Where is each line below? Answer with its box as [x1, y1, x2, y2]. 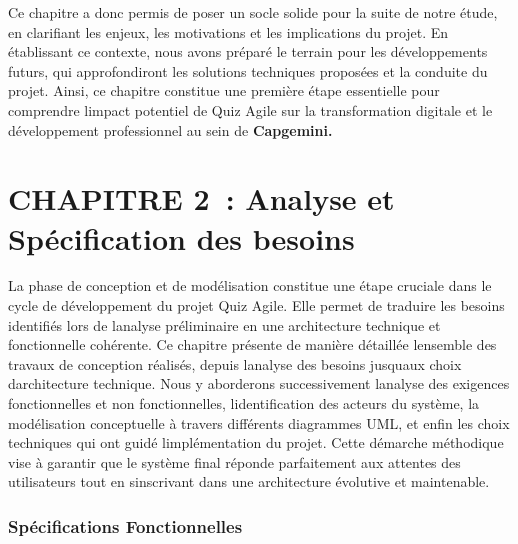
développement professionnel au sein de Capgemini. [8, 119, 333, 140]
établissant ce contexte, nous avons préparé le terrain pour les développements [8, 41, 488, 62]
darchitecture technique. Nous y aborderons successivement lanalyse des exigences [8, 373, 510, 394]
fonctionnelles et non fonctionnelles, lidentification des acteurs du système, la [8, 393, 480, 414]
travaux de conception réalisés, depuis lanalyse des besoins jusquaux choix [8, 353, 462, 374]
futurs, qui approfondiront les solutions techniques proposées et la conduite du [8, 60, 488, 81]
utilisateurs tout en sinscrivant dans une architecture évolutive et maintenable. [8, 471, 490, 492]
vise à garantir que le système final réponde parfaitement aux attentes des [8, 451, 461, 472]
